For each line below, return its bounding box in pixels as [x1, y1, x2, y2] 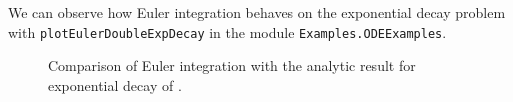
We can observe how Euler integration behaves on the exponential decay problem [8, 2, 506, 22]
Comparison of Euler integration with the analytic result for [48, 55, 416, 76]
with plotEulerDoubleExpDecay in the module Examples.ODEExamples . [8, 21, 447, 42]
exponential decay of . [48, 74, 182, 95]
